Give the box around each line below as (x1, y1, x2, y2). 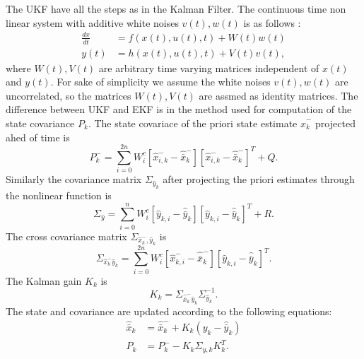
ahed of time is (6, 129, 70, 144)
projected (315, 115, 356, 130)
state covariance (6, 115, 75, 130)
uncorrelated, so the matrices (6, 88, 131, 102)
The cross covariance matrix (6, 228, 127, 243)
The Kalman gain (6, 273, 82, 288)
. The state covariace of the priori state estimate (88, 115, 298, 130)
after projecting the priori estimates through (163, 172, 355, 187)
